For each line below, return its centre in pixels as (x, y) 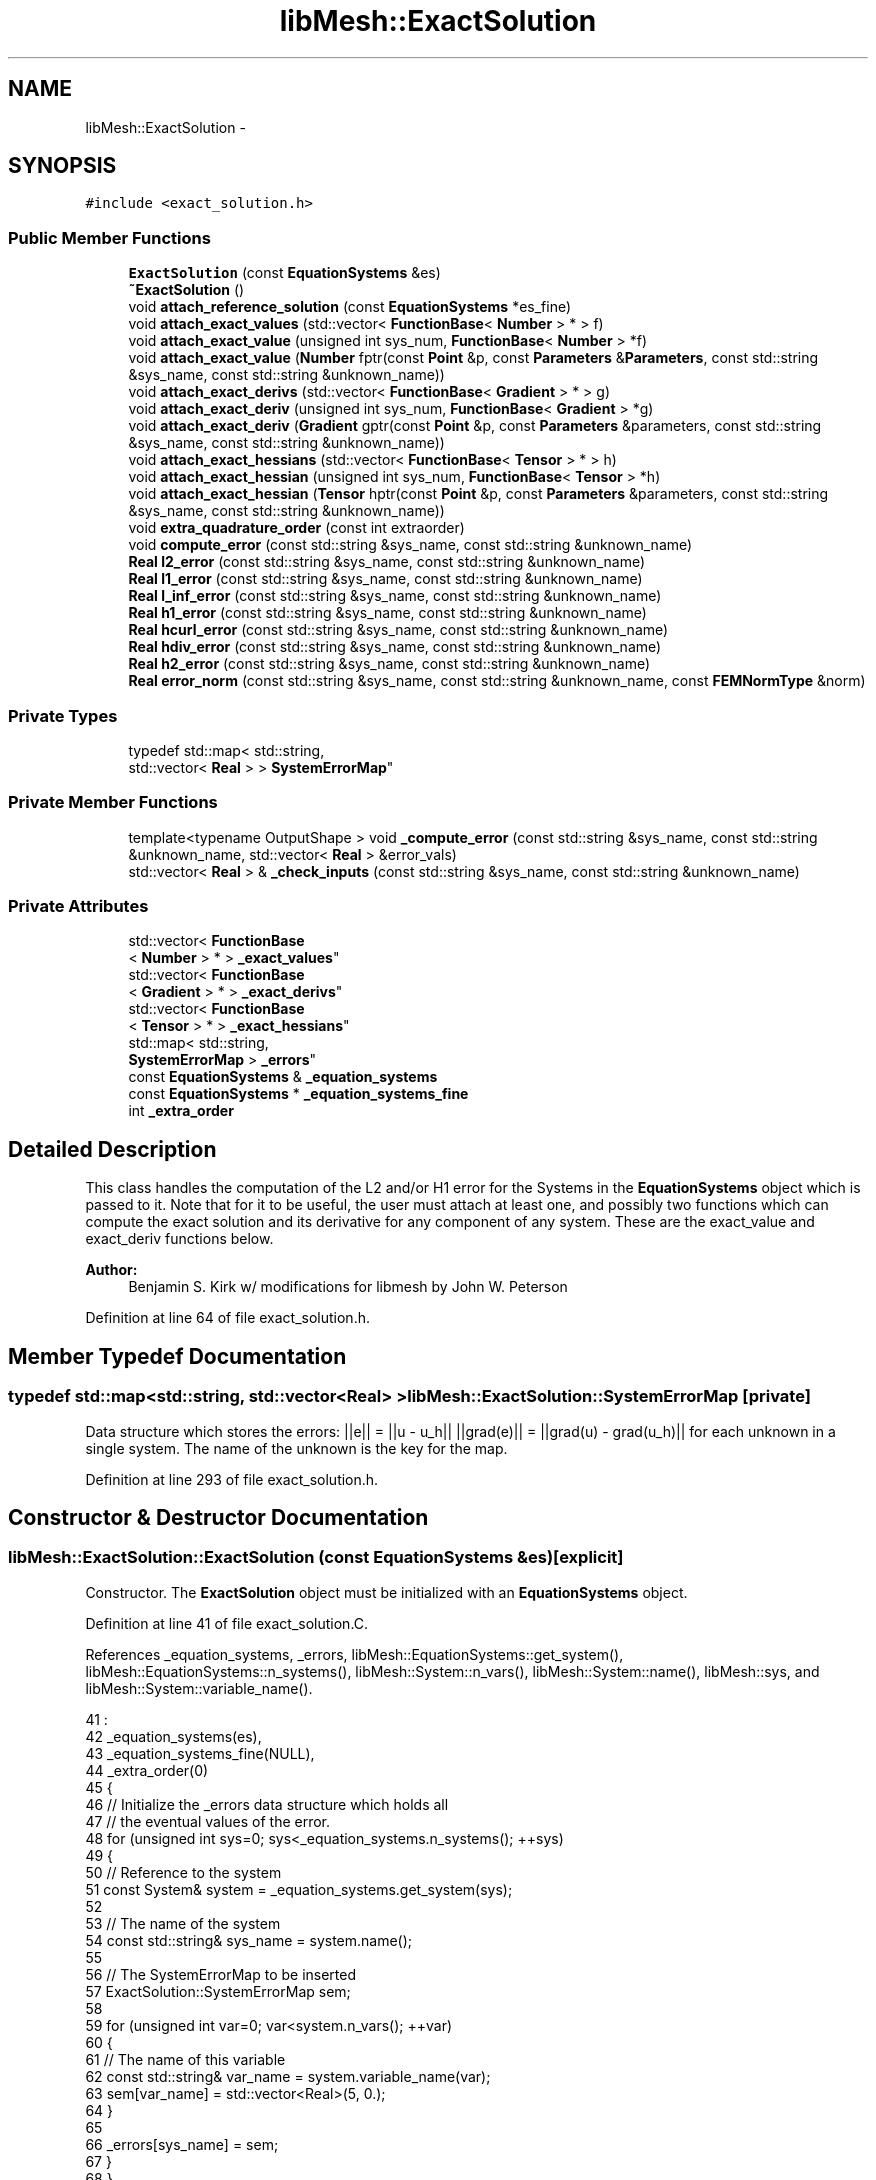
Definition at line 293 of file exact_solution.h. (232, 1479)
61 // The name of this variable (185, 2059)
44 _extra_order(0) (147, 1770)
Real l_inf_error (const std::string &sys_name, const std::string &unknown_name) (395, 596)
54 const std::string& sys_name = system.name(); (249, 1940)
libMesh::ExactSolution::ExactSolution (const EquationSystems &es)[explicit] (316, 1557)
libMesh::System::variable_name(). (199, 1688)
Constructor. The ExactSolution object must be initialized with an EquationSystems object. (386, 1592)
